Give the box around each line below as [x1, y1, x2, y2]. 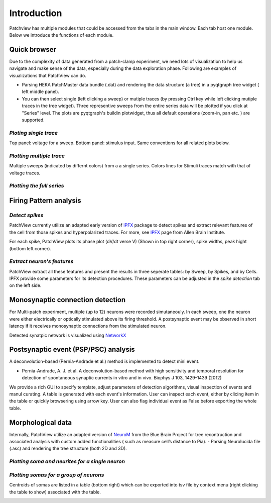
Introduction [9, 8, 62, 19]
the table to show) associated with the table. [9, 489, 101, 495]
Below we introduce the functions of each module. [9, 32, 114, 38]
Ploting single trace [9, 129, 58, 136]
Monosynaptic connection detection [9, 295, 126, 304]
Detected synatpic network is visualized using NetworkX [9, 332, 126, 338]
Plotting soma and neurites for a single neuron [9, 458, 125, 465]
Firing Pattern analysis [9, 196, 81, 205]
